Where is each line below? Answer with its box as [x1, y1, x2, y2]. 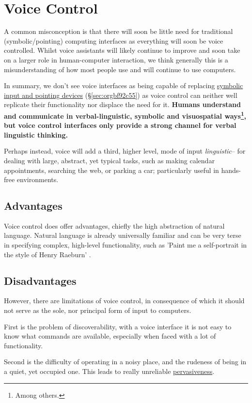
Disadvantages [4, 273, 77, 288]
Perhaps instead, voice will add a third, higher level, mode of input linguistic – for [4, 146, 246, 156]
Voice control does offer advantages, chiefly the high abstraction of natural [4, 220, 225, 231]
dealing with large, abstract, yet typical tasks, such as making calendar [4, 155, 215, 165]
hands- [221, 165, 241, 175]
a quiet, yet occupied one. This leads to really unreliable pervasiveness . [4, 366, 215, 376]
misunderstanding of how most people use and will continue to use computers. [4, 64, 236, 74]
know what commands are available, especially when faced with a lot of [4, 331, 216, 341]
